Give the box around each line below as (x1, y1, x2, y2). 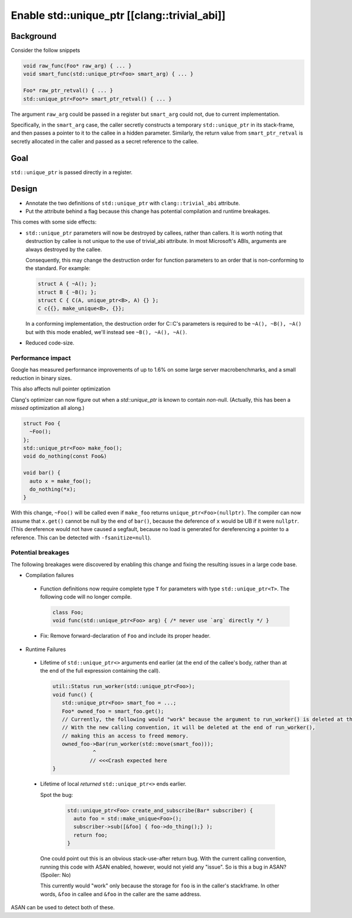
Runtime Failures (25, 646, 66, 653)
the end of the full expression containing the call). (40, 667, 161, 675)
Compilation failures (25, 572, 75, 579)
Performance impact (11, 354, 71, 362)
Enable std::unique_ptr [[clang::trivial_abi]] (11, 9, 226, 22)
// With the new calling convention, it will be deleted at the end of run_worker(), (62, 724, 316, 731)
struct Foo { (23, 420, 61, 426)
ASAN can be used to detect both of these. (11, 904, 115, 911)
